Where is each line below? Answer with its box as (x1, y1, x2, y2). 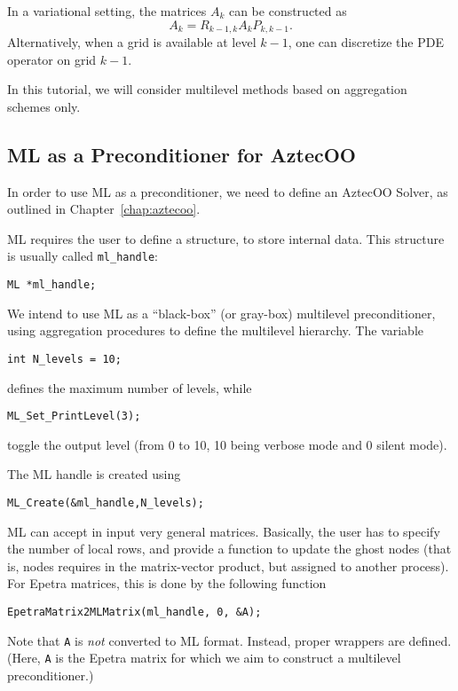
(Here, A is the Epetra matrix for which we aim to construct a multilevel (7, 648, 401, 667)
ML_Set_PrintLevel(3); (7, 410, 141, 423)
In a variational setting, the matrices (7, 2, 207, 20)
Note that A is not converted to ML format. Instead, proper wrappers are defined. (7, 631, 452, 649)
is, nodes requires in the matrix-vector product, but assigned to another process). (7, 556, 449, 575)
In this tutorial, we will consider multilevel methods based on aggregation (7, 80, 407, 98)
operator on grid (7, 50, 97, 68)
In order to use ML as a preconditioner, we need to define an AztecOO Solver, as (7, 182, 448, 200)
